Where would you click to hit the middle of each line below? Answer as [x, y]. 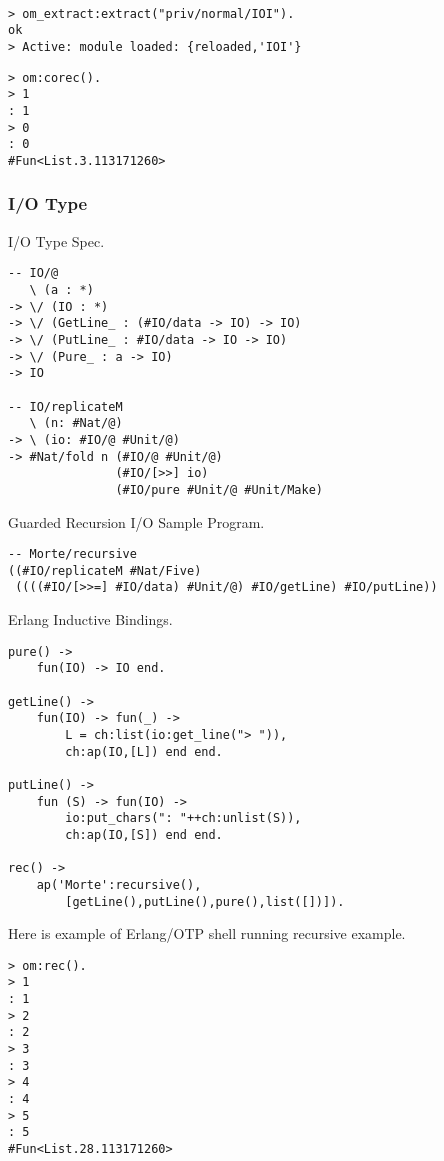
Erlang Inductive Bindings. [90, 619]
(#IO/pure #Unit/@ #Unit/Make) [219, 489]
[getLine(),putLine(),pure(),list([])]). [205, 901]
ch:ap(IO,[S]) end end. [144, 834]
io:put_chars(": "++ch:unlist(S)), [183, 818]
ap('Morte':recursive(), [119, 884]
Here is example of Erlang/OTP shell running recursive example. [207, 933]
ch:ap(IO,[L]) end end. [144, 751]
